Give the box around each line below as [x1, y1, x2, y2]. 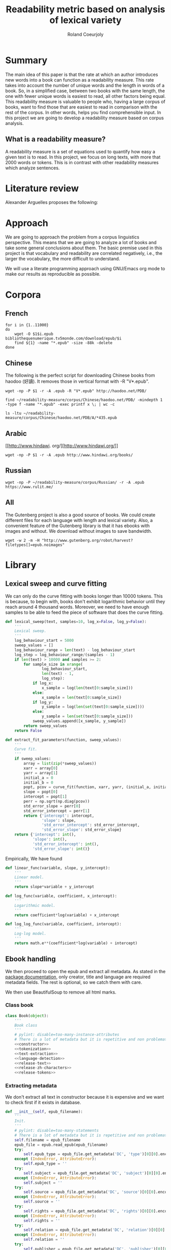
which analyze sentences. [5, 165, 60, 171]
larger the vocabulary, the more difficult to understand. [5, 256, 121, 262]
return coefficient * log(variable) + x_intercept [14, 913, 120, 918]
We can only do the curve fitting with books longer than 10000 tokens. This [5, 593, 163, 599]
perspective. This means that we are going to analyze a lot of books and [5, 240, 157, 246]
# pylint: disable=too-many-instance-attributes [14, 1032, 120, 1037]
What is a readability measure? [5, 135, 106, 144]
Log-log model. [14, 931, 47, 936]
